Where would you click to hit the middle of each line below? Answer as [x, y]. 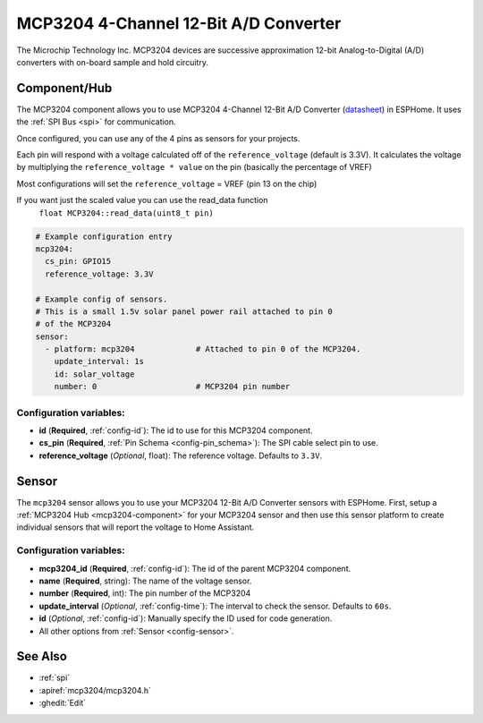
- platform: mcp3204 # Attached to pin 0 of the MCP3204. [203, 349]
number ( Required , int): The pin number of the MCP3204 [145, 593]
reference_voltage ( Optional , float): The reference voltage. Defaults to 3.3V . [180, 455]
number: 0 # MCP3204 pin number [172, 387]
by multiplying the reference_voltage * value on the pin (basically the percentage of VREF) [195, 167]
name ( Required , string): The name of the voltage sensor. [145, 581]
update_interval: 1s [99, 361]
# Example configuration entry [104, 236]
